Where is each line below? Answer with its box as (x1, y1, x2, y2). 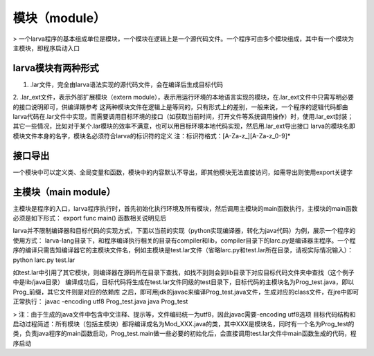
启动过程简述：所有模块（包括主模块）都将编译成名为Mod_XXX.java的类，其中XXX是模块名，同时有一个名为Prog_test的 (12, 319, 355, 328)
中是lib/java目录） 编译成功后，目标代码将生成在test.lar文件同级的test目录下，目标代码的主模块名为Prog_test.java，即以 (12, 278, 355, 286)
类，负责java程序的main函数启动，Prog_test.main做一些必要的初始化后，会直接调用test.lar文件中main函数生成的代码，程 (12, 329, 357, 338)
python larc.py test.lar (12, 256, 75, 264)
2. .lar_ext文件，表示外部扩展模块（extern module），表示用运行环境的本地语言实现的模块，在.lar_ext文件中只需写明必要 (12, 93, 355, 102)
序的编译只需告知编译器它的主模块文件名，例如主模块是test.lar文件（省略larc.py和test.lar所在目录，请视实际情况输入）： (12, 246, 353, 254)
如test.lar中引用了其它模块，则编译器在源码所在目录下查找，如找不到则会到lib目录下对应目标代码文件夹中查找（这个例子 (12, 268, 355, 277)
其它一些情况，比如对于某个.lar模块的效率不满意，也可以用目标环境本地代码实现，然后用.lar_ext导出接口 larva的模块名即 (12, 122, 356, 131)
